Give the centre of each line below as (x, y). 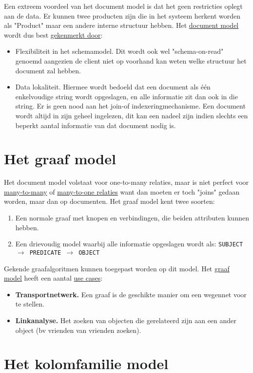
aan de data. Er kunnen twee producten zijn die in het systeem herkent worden (122, 15)
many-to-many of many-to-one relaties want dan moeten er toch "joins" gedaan (122, 191)
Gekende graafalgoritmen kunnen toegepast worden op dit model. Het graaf (117, 268)
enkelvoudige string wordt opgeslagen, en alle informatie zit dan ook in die (126, 96)
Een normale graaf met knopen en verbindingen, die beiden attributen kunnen (132, 218)
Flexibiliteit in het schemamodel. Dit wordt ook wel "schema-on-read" (119, 51)
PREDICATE (45, 252)
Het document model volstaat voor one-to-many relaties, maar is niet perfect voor (126, 182)
